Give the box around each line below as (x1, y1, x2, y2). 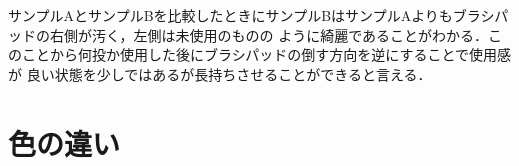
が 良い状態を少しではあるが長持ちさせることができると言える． (8, 63, 432, 84)
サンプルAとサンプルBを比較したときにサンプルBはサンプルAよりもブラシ (8, 5, 495, 25)
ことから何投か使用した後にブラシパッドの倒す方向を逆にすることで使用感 (21, 44, 512, 65)
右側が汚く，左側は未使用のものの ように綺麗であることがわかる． (49, 24, 489, 45)
